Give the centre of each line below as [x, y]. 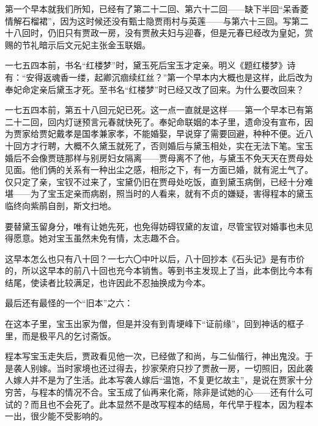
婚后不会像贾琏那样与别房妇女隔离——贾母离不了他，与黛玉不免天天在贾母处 [159, 157]
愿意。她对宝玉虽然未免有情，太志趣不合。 [99, 238]
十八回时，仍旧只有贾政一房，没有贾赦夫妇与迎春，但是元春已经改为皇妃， [155, 33]
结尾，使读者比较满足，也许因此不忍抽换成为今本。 [108, 282]
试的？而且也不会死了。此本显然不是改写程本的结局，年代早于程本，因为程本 [159, 404]
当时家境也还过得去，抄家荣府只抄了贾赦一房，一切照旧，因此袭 [184, 368]
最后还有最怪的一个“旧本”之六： [69, 303]
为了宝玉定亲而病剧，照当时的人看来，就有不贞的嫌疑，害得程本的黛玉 [172, 193]
